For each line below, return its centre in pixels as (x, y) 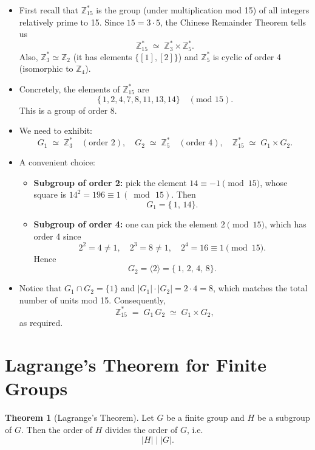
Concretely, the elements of (69, 88)
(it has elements (103, 56)
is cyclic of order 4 (247, 56)
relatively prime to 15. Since (72, 22)
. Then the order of (57, 429)
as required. (41, 323)
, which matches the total (260, 288)
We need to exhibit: (56, 130)
